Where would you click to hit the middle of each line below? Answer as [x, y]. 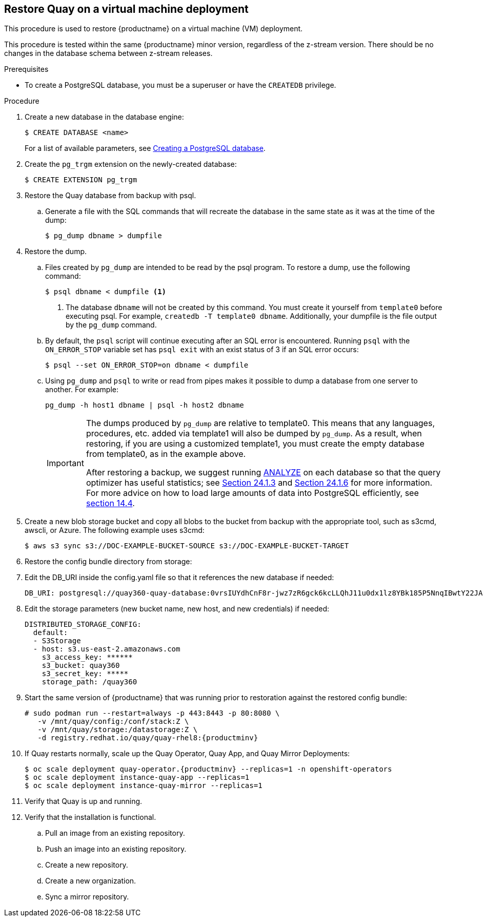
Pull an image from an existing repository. [115, 833]
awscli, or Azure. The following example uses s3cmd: [115, 530]
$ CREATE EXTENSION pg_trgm [81, 180]
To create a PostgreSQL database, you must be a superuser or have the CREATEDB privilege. [180, 85]
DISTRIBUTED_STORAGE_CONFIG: [83, 625]
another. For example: [82, 390]
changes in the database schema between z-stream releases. [108, 53]
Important [65, 463]
